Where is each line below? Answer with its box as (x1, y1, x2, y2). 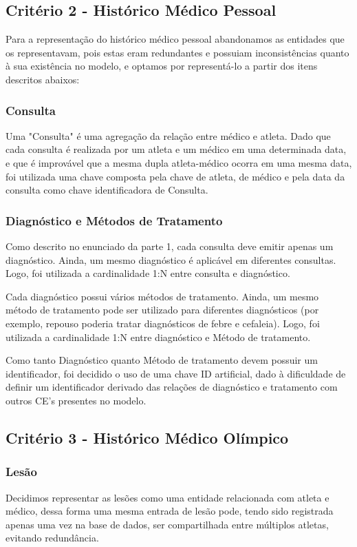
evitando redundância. (6, 530, 99, 545)
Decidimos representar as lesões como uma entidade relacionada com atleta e (6, 490, 329, 504)
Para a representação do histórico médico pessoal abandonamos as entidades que (6, 32, 345, 46)
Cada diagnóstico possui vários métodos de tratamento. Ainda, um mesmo (6, 289, 319, 303)
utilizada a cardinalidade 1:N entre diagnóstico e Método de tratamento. (6, 329, 311, 344)
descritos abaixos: (6, 72, 80, 86)
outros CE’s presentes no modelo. (6, 393, 147, 407)
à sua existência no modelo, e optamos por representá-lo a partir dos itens (6, 59, 318, 73)
